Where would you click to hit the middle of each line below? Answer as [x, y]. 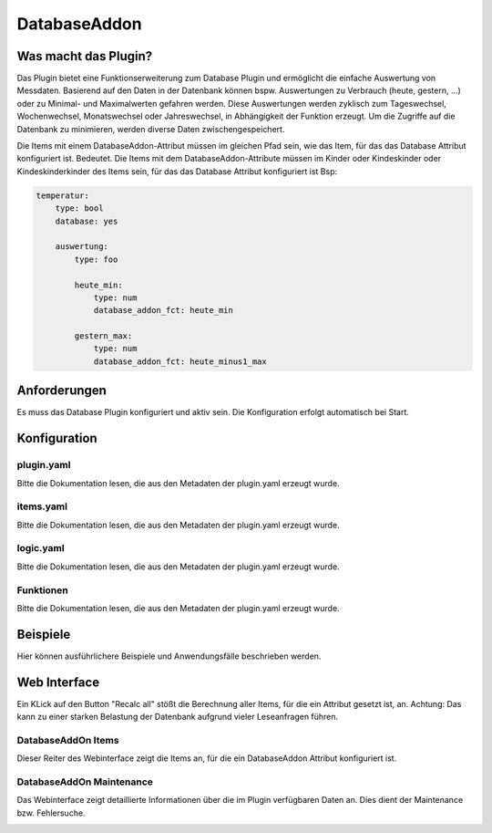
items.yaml [42, 506]
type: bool [79, 208]
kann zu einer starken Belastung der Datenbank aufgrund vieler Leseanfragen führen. [178, 717]
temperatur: [63, 195]
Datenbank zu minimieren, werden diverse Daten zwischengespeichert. [151, 129]
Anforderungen [61, 391]
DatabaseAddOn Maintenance [85, 782]
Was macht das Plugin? [85, 56]
